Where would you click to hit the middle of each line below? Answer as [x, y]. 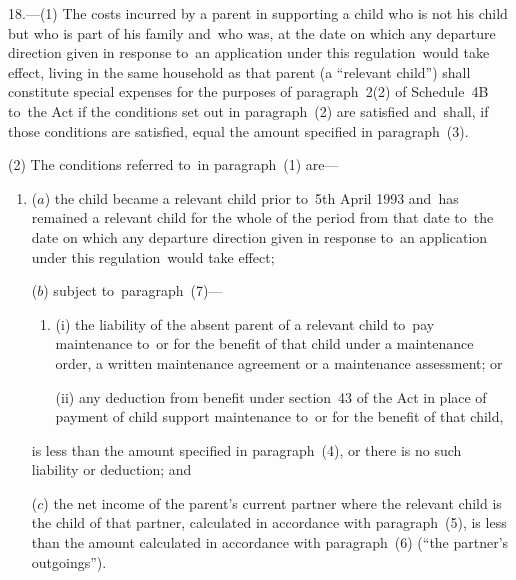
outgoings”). [69, 561]
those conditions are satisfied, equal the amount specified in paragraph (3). [238, 130]
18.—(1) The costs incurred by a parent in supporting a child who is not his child [258, 13]
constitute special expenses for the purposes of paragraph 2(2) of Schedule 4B [248, 91]
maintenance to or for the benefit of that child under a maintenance [264, 343]
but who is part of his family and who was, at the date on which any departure [252, 32]
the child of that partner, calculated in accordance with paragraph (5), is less [269, 522]
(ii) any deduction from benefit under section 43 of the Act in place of [271, 396]
